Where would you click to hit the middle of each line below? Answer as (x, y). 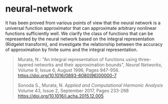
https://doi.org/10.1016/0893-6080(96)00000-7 (67, 75)
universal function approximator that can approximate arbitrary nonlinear (81, 28)
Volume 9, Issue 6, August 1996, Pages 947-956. (69, 70)
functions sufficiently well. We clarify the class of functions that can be (79, 33)
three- (145, 59)
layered (26, 65)
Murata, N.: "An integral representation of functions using (77, 59)
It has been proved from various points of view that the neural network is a (83, 23)
